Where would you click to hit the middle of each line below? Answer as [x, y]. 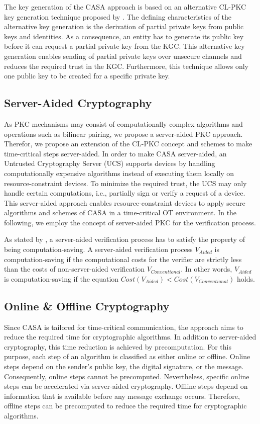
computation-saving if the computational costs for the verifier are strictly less [123, 259]
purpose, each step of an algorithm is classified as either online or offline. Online [127, 356]
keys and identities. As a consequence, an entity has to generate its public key [124, 36]
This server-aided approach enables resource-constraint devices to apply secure [125, 202]
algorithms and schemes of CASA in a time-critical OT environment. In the [120, 213]
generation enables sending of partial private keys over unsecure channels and [123, 56]
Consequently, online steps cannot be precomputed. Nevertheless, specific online [127, 376]
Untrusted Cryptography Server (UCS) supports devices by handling [110, 163]
